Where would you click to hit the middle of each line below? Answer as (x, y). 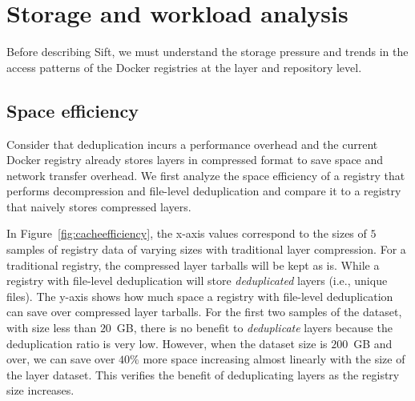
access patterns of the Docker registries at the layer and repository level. (184, 67)
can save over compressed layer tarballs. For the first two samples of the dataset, (204, 312)
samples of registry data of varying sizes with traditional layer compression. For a (206, 249)
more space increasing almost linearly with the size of (274, 359)
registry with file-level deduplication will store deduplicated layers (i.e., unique (197, 281)
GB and (373, 343)
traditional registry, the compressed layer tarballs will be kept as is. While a (193, 265)
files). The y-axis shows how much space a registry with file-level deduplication (200, 296)
